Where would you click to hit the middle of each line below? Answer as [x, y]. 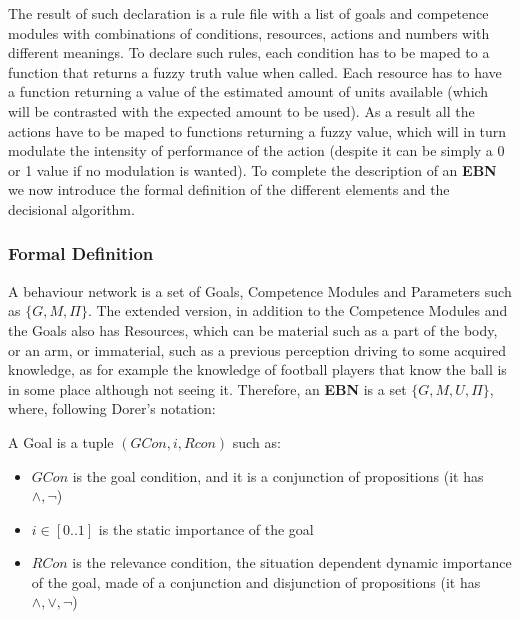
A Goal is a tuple [61, 441]
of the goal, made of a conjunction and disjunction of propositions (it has [256, 581]
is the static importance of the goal [206, 528]
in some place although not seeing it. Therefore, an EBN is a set [207, 388]
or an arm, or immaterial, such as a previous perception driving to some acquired [257, 349]
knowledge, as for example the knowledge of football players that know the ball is [257, 369]
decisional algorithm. [71, 208]
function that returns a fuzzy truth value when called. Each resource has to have [255, 71]
